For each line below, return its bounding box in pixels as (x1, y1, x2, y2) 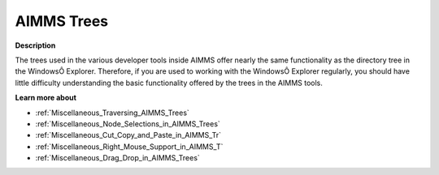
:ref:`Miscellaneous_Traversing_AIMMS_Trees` (35, 108, 190, 117)
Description (15, 41, 56, 50)
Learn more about (15, 93, 77, 103)
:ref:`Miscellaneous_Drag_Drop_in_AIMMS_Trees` (35, 153, 201, 163)
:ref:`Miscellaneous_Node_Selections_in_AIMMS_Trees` (35, 118, 221, 129)
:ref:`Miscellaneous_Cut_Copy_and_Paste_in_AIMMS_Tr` (35, 130, 222, 140)
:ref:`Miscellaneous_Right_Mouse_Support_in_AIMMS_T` (35, 142, 224, 152)
